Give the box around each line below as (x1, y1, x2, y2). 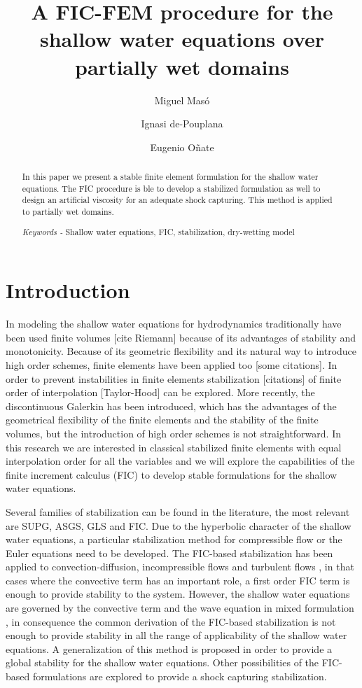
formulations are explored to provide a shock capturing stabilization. (32, 669, 327, 684)
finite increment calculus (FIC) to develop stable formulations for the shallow (6, 467, 337, 482)
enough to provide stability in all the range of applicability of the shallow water (6, 628, 347, 643)
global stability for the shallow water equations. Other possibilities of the (6, 655, 319, 670)
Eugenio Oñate (150, 139, 214, 154)
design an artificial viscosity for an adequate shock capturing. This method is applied (22, 194, 333, 206)
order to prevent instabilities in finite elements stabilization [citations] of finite (6, 371, 342, 386)
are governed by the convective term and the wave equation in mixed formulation (6, 601, 354, 615)
